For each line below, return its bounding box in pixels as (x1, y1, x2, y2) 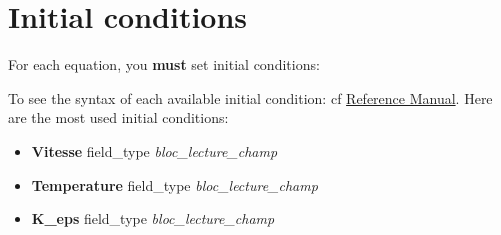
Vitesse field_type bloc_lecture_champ (31, 140, 278, 161)
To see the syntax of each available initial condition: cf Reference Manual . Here (8, 87, 493, 108)
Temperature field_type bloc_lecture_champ (31, 174, 318, 195)
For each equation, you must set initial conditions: (8, 54, 320, 75)
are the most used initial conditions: (8, 107, 229, 128)
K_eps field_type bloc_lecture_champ (31, 208, 275, 229)
